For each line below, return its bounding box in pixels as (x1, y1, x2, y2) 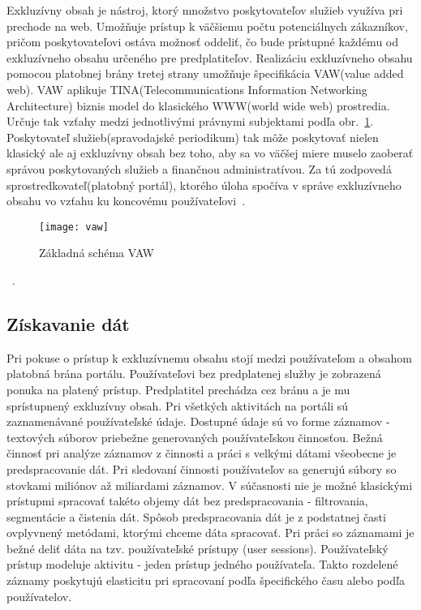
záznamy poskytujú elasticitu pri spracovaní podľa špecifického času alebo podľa (6, 572, 405, 589)
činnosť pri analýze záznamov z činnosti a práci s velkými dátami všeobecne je (6, 445, 397, 462)
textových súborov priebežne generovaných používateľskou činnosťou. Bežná (6, 428, 383, 445)
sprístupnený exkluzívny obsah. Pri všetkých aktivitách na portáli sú (6, 397, 349, 414)
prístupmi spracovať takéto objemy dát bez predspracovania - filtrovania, (6, 492, 368, 509)
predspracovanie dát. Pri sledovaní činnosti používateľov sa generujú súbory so (6, 460, 397, 477)
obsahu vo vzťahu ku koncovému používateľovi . (6, 192, 246, 209)
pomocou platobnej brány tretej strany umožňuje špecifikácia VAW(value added (6, 65, 404, 82)
